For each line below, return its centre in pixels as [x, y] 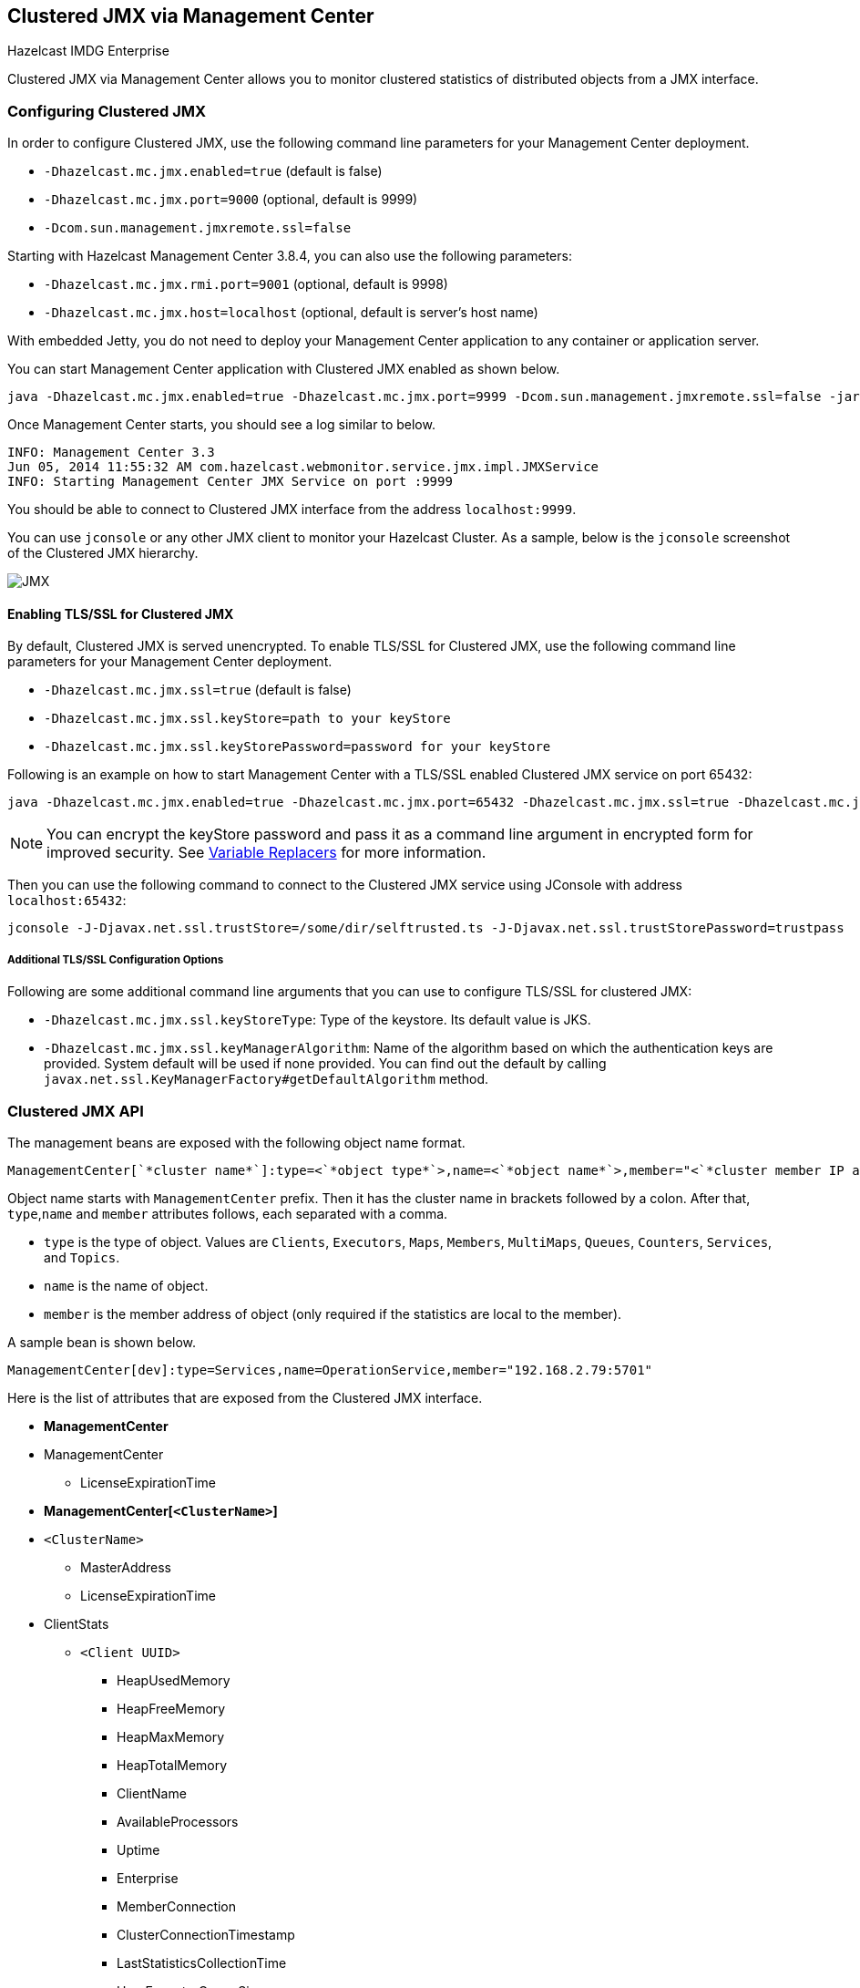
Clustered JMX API [76, 1111]
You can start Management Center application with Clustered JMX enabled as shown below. [284, 369]
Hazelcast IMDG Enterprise [88, 51]
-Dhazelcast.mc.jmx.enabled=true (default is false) [213, 171]
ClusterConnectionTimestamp [206, 1934]
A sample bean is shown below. [102, 1342]
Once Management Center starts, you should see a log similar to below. [221, 425]
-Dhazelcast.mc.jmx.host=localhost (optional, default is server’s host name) [291, 313]
